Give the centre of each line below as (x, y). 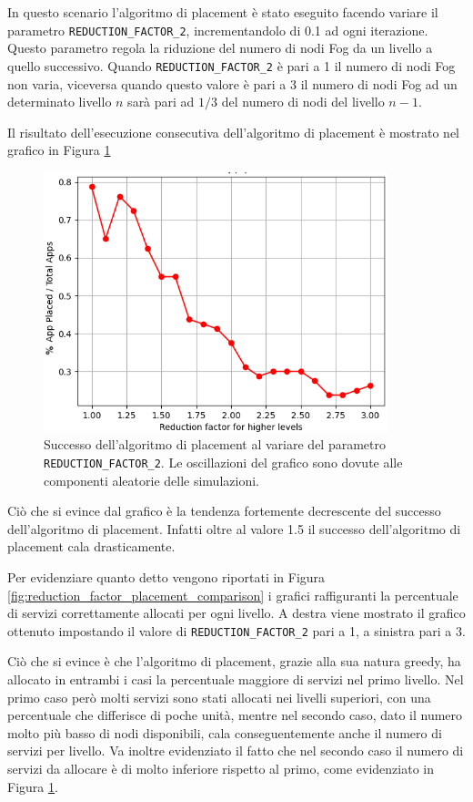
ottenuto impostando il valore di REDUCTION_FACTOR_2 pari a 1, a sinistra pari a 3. (236, 630)
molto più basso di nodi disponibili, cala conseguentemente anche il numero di (225, 732)
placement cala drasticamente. (91, 546)
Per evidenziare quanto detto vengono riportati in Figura (166, 576)
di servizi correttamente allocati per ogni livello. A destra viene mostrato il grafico (236, 613)
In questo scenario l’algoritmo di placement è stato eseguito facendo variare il (223, 12)
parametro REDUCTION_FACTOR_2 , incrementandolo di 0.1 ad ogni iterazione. (218, 30)
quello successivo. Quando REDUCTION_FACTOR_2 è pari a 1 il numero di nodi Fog (231, 65)
